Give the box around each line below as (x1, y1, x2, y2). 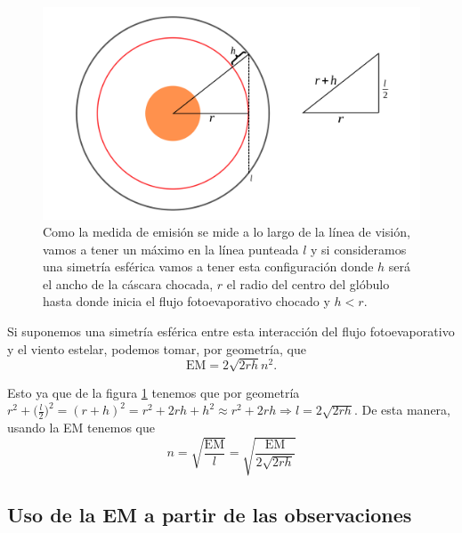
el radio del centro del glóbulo (226, 274, 390, 293)
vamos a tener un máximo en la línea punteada (43, 239, 299, 258)
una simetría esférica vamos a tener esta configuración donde (43, 257, 374, 276)
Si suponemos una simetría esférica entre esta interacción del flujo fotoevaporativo (7, 322, 455, 341)
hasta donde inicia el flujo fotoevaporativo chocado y (43, 292, 330, 311)
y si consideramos (311, 239, 407, 258)
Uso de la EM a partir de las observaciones (7, 500, 412, 528)
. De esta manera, (353, 400, 450, 419)
